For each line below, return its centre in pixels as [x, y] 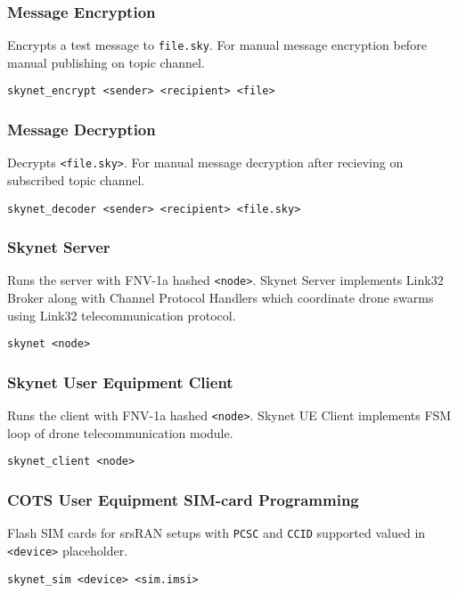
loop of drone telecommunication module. [120, 432]
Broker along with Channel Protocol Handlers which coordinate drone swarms [221, 298]
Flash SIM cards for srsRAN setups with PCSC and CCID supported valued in [217, 533]
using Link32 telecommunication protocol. [122, 315]
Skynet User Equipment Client [120, 382]
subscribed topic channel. [76, 180]
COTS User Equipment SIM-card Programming [183, 500]
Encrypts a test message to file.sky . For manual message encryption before [217, 45]
